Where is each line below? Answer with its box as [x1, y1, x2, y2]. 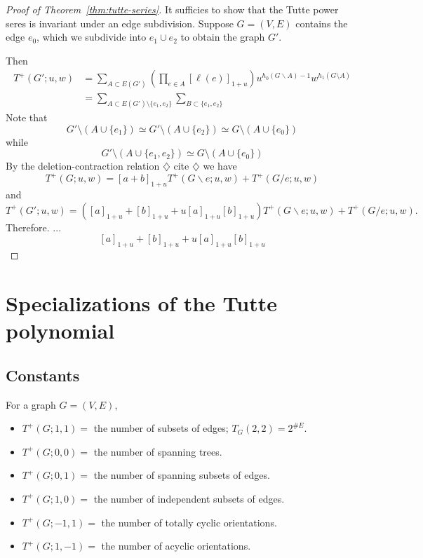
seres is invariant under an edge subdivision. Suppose [6, 15, 234, 30]
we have [203, 158, 237, 173]
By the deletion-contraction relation [6, 158, 160, 173]
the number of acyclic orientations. [101, 538, 251, 553]
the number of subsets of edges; [93, 421, 229, 435]
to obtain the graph [180, 29, 265, 44]
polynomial [6, 316, 115, 345]
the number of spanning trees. [93, 444, 222, 458]
